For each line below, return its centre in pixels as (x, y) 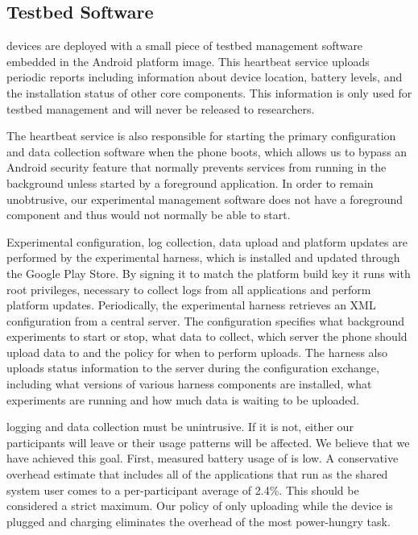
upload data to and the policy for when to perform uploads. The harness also (197, 352)
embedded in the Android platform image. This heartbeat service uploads (188, 61)
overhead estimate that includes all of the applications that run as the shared (197, 474)
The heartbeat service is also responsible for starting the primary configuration (201, 136)
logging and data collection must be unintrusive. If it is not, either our (180, 427)
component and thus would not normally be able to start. (149, 215)
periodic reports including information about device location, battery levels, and (205, 77)
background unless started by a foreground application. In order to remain (190, 182)
